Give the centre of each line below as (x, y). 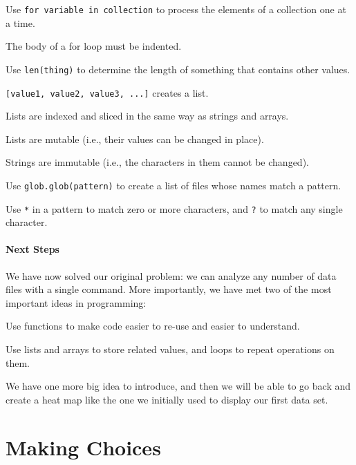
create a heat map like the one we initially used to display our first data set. (167, 399)
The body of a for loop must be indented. (94, 46)
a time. (20, 22)
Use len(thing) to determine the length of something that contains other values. (178, 69)
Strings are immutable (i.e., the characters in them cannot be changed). (157, 162)
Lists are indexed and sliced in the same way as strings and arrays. (147, 116)
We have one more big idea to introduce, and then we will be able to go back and (178, 386)
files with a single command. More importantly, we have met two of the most (169, 289)
